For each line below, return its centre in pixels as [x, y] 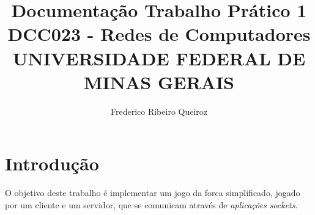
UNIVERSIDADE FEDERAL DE [159, 58]
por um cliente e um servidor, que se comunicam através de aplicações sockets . [151, 204]
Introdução [52, 163]
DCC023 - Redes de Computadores [159, 34]
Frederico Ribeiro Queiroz [159, 111]
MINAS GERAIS [159, 82]
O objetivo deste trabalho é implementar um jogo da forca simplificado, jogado [153, 193]
